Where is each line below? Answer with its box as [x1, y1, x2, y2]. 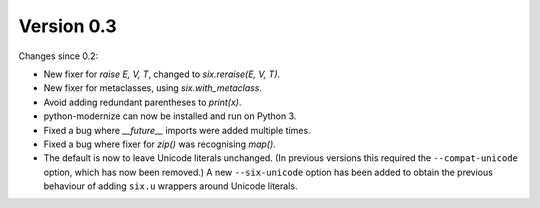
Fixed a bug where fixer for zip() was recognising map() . [43, 138, 277, 150]
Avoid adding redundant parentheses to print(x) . [43, 96, 242, 108]
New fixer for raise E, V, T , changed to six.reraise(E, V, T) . [43, 68, 281, 80]
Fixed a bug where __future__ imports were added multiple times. [43, 124, 311, 136]
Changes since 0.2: [18, 50, 99, 62]
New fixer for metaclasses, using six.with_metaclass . [43, 82, 263, 94]
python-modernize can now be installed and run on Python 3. [43, 110, 297, 122]
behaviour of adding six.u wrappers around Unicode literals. [43, 180, 298, 192]
